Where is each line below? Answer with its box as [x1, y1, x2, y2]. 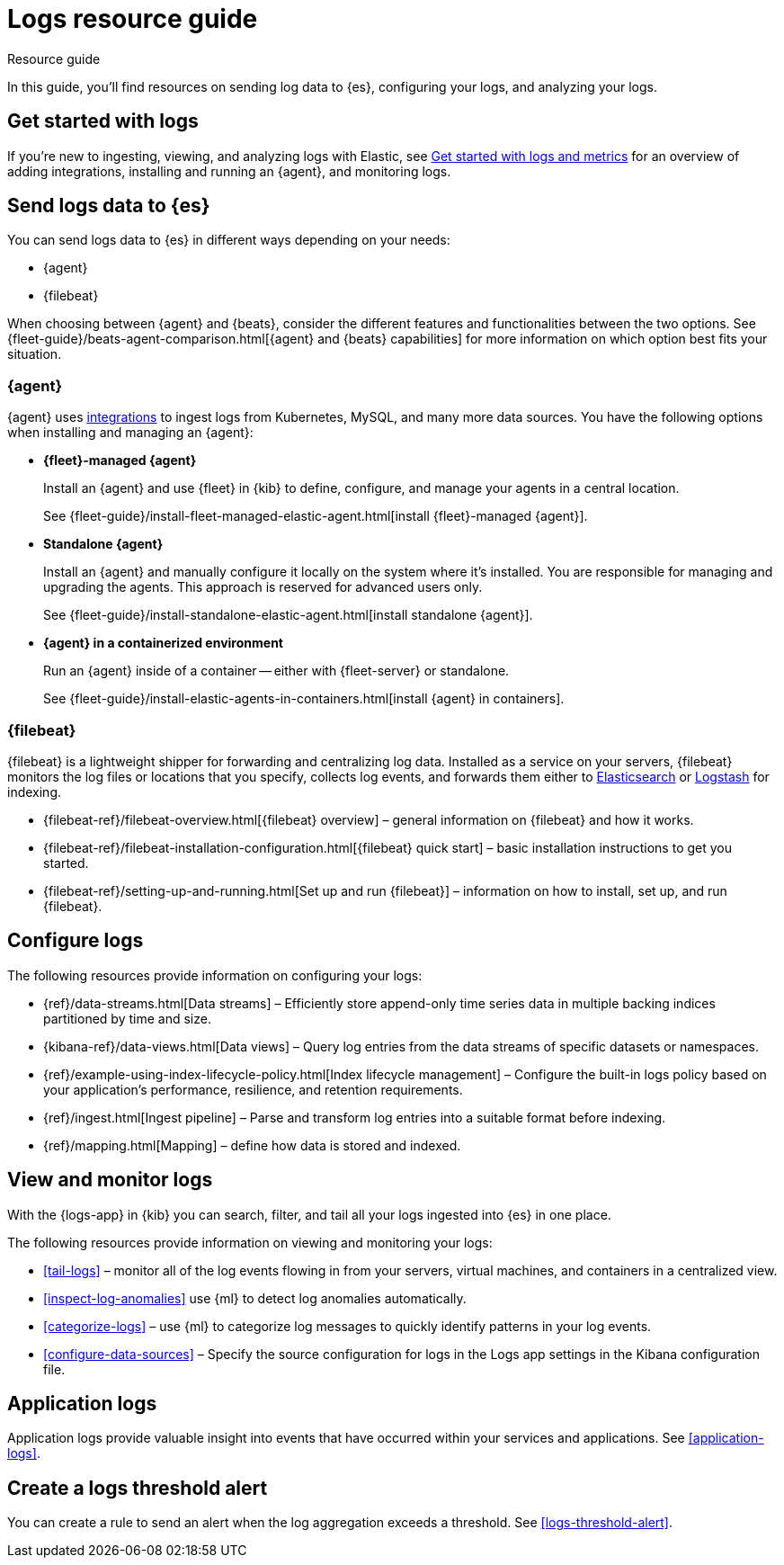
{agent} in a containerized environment [43, 635, 283, 651]
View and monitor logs [7, 1168, 213, 1192]
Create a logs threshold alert [7, 1476, 268, 1499]
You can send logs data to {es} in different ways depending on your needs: [7, 232, 450, 248]
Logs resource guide [7, 4, 258, 34]
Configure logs [7, 929, 144, 952]
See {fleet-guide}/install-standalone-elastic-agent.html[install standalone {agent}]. [43, 607, 533, 623]
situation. [7, 346, 62, 362]
